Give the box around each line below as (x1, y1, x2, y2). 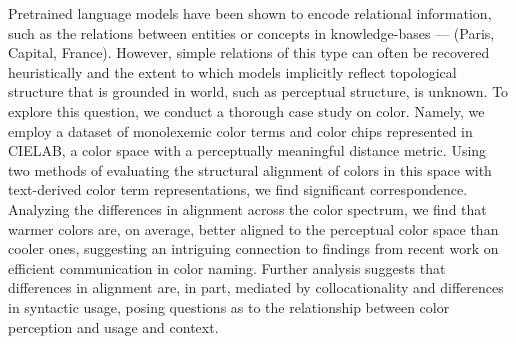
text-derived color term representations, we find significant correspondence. (8, 179, 468, 200)
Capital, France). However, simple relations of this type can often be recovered (8, 42, 490, 63)
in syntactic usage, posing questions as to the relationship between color (8, 296, 450, 317)
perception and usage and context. (8, 316, 219, 337)
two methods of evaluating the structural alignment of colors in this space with (8, 159, 492, 180)
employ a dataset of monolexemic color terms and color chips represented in (8, 120, 473, 141)
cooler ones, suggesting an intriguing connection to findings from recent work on (8, 238, 499, 259)
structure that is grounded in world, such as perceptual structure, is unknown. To (8, 81, 509, 102)
